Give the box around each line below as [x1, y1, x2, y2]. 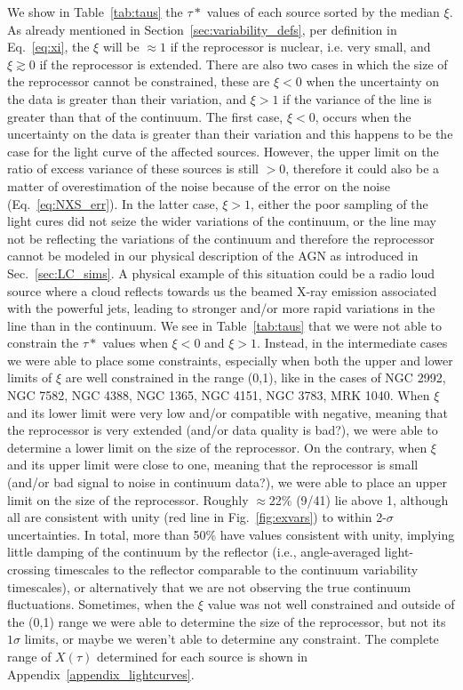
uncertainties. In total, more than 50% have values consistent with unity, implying [7, 525, 455, 543]
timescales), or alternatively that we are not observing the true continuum [7, 577, 411, 596]
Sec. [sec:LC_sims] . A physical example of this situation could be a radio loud [7, 263, 435, 282]
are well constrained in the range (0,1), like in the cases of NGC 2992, [65, 368, 446, 387]
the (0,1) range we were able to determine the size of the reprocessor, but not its [7, 612, 446, 630]
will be [102, 37, 140, 56]
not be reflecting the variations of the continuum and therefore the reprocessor [7, 229, 435, 247]
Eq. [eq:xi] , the [7, 37, 90, 56]
